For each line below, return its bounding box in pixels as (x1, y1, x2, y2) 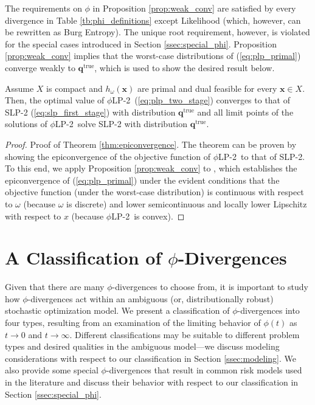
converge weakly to (5, 61, 75, 74)
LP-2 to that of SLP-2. (218, 150, 305, 162)
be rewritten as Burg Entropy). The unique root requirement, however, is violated (5, 26, 310, 38)
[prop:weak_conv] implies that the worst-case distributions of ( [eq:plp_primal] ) (5, 49, 301, 62)
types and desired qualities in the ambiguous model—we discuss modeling (5, 340, 280, 353)
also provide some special (5, 364, 99, 376)
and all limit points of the (197, 105, 294, 118)
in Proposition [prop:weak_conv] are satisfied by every (92, 2, 296, 14)
